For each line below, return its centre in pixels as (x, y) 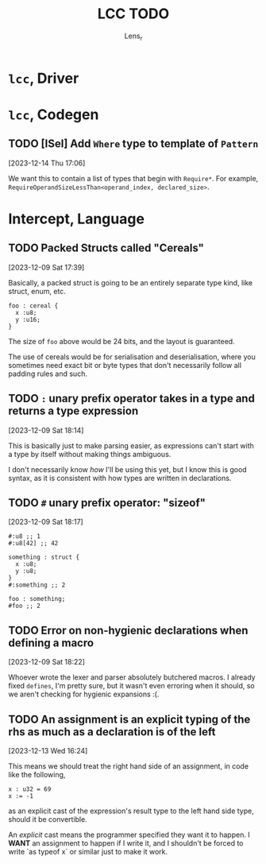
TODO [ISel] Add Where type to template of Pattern (133, 144)
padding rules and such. (48, 374)
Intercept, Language (77, 219)
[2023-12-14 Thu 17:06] (47, 163)
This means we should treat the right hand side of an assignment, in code (128, 766)
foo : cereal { (33, 306)
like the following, (37, 774)
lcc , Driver (44, 78)
